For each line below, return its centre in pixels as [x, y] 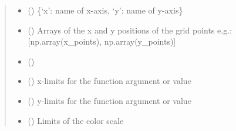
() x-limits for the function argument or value [109, 81]
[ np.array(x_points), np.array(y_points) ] [102, 41]
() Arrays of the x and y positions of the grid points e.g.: [130, 30]
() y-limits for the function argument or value [109, 100]
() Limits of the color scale [76, 120]
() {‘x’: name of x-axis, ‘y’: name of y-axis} [105, 10]
